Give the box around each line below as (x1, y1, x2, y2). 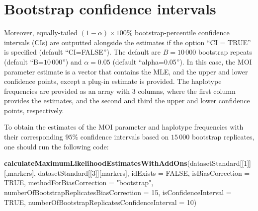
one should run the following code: (4, 141, 109, 151)
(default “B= (4, 56, 44, 67)
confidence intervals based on (80, 132, 169, 142)
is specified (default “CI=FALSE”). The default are (4, 47, 161, 57)
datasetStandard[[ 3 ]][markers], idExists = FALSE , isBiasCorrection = (38, 167, 250, 178)
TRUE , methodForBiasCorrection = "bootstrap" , (4, 177, 154, 188)
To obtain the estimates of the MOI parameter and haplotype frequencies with (4, 122, 244, 132)
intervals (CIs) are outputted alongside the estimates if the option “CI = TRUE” (4, 37, 251, 47)
